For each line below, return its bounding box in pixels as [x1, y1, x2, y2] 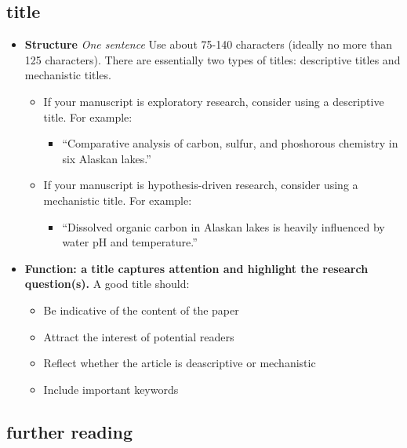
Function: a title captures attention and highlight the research [24, 260, 369, 276]
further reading [6, 419, 133, 443]
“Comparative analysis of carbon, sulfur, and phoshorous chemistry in [62, 135, 398, 151]
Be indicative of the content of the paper [43, 301, 239, 318]
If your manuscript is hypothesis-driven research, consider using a [43, 177, 358, 193]
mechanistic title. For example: [43, 191, 192, 208]
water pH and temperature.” [62, 234, 198, 250]
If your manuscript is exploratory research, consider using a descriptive [43, 93, 384, 109]
